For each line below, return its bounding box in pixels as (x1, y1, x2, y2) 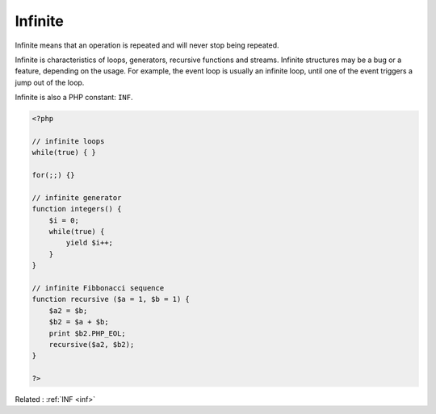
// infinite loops (31, 136, 105, 145)
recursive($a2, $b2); (48, 340, 135, 349)
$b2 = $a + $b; (48, 317, 109, 327)
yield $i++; (65, 238, 113, 248)
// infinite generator (31, 193, 122, 202)
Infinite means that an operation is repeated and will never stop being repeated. (15, 40, 279, 50)
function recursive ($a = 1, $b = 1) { (31, 295, 190, 304)
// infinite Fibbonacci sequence (31, 283, 165, 292)
